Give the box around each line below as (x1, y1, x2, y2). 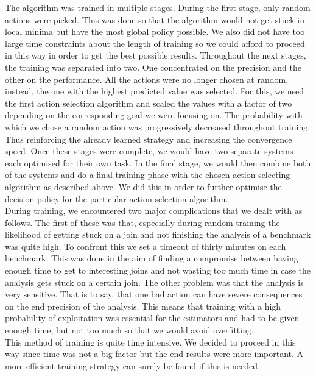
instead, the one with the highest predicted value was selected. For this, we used (5, 85, 304, 98)
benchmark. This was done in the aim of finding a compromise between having (5, 252, 298, 264)
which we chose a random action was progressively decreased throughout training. (5, 120, 311, 133)
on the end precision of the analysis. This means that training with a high (5, 299, 281, 312)
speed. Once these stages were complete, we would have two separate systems (5, 144, 293, 157)
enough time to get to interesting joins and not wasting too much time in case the (5, 264, 311, 277)
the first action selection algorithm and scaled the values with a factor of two (5, 96, 292, 109)
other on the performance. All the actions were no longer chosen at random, (5, 73, 289, 85)
